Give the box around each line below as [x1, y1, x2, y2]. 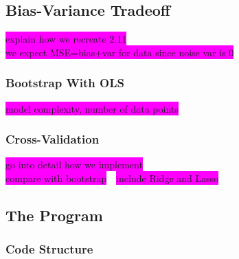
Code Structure [5, 240, 93, 258]
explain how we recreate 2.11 [5, 32, 127, 46]
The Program [5, 205, 103, 225]
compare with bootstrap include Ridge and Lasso [5, 171, 219, 185]
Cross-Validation [5, 131, 100, 148]
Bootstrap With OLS [5, 74, 125, 91]
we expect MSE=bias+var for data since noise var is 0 [5, 45, 234, 59]
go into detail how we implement [5, 157, 143, 172]
